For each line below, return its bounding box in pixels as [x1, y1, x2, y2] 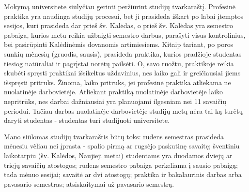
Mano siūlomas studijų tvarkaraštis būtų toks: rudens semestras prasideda [4, 131, 224, 141]
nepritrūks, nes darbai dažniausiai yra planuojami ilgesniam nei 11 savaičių [4, 96, 227, 106]
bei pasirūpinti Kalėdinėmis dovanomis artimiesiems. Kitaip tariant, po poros [4, 39, 233, 49]
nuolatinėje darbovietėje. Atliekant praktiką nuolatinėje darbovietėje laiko [4, 87, 223, 97]
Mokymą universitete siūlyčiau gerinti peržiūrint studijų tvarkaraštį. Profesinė [4, 1, 236, 11]
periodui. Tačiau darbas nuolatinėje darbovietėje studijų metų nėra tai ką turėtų [4, 105, 243, 116]
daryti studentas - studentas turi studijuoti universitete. [4, 115, 170, 125]
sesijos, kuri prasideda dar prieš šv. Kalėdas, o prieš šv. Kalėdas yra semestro [4, 20, 233, 30]
